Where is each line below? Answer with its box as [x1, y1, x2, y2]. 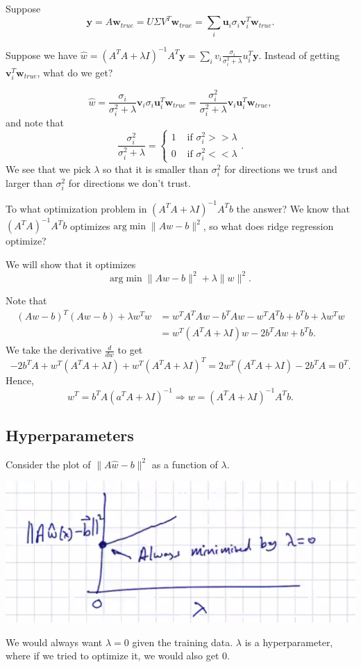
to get [117, 343, 143, 357]
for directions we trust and [224, 161, 337, 176]
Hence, [6, 373, 34, 388]
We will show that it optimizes [6, 256, 136, 271]
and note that [6, 115, 65, 130]
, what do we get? [37, 65, 113, 79]
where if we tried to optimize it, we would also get [6, 648, 219, 663]
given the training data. [132, 634, 233, 649]
